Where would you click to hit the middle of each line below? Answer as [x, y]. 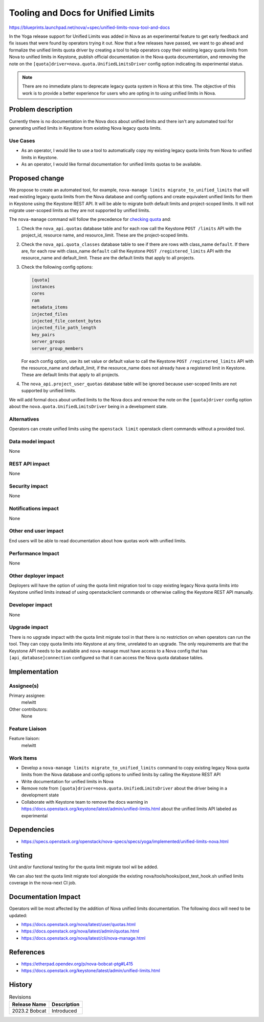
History [21, 985]
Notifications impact [34, 509]
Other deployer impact [36, 576]
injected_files [50, 314]
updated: [18, 915]
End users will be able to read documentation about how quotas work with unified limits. [98, 540]
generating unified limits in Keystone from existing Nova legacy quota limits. [85, 128]
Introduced [64, 1011]
